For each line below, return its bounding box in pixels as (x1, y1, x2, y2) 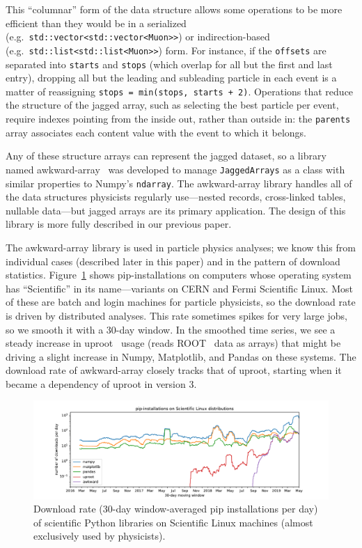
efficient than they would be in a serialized (6, 15, 187, 30)
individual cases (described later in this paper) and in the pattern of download (6, 253, 340, 268)
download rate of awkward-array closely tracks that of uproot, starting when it (6, 363, 342, 377)
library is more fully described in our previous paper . (6, 217, 232, 231)
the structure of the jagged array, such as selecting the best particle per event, (6, 97, 339, 112)
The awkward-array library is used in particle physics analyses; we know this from (6, 240, 356, 254)
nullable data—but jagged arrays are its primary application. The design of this (6, 203, 346, 217)
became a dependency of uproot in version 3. (6, 376, 197, 391)
